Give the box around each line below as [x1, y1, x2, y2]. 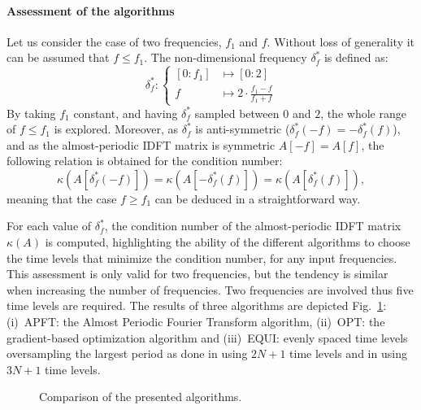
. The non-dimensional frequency [144, 49, 307, 66]
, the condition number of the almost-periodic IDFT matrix [104, 217, 401, 234]
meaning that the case [7, 190, 117, 207]
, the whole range [320, 104, 406, 121]
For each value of [7, 217, 92, 234]
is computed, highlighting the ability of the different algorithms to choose [45, 233, 410, 251]
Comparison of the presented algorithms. [39, 388, 242, 405]
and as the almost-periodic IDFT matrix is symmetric [7, 136, 276, 153]
